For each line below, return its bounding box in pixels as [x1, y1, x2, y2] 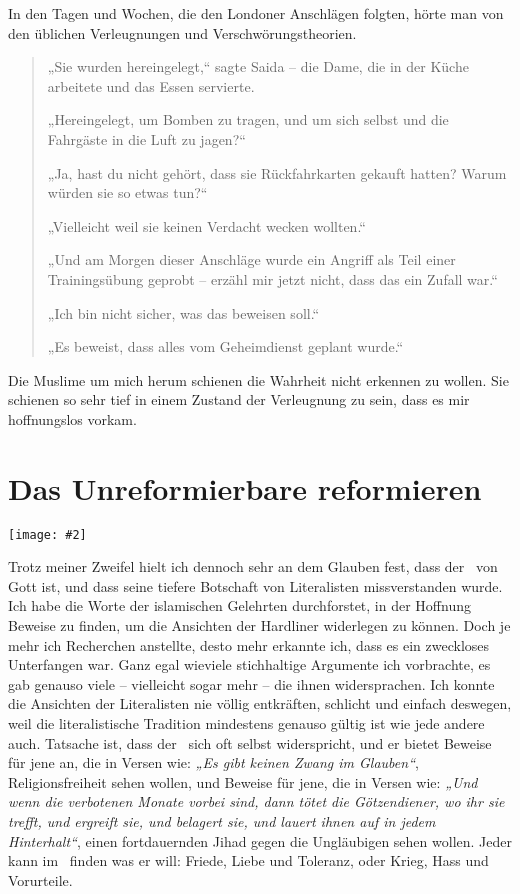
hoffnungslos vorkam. [8, 408, 137, 429]
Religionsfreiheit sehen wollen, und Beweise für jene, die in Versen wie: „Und [8, 771, 478, 792]
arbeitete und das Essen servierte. [47, 75, 255, 96]
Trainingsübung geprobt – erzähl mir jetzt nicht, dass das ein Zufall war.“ [47, 268, 498, 289]
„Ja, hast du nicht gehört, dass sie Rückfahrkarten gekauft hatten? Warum [47, 162, 507, 183]
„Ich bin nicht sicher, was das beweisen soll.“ [47, 302, 320, 323]
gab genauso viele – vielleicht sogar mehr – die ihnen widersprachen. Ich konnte [8, 673, 495, 694]
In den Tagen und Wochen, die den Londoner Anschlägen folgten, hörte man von [8, 3, 504, 23]
